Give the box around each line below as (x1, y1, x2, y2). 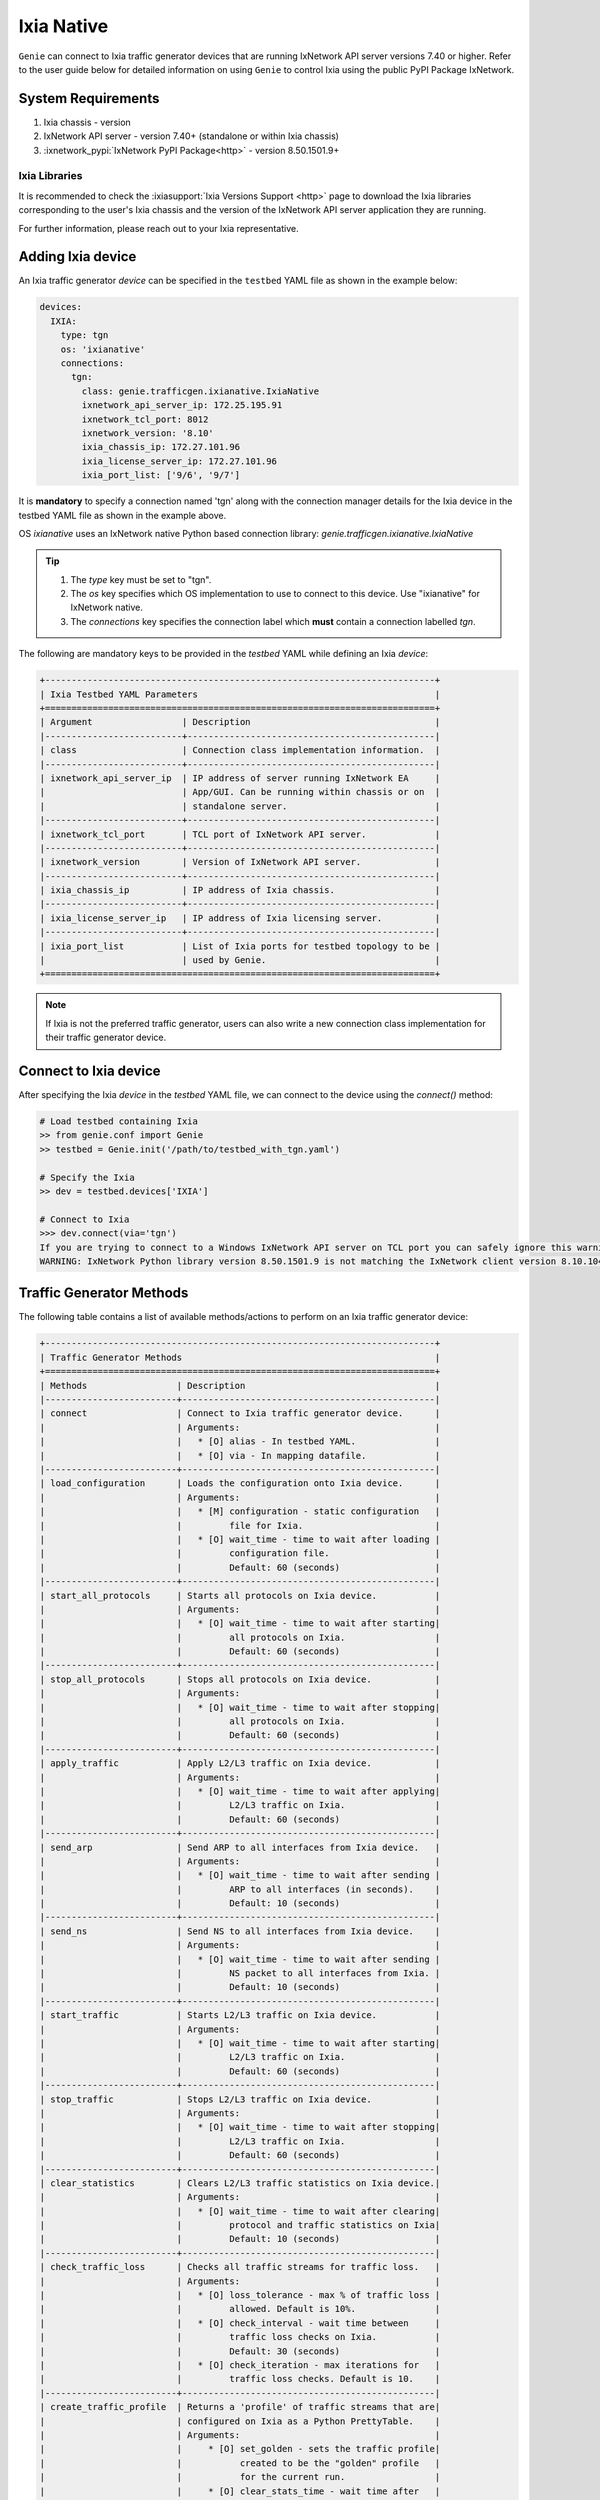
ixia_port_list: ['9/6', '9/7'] (81, 470, 240, 481)
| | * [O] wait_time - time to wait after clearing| (39, 2205, 441, 2217)
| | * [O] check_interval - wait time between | (39, 2317, 441, 2329)
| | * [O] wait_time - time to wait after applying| (39, 1785, 441, 1797)
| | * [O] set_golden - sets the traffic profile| (39, 2443, 441, 2455)
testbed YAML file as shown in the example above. (18, 509, 227, 521)
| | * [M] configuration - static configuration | (39, 1506, 441, 1517)
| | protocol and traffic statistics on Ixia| (39, 2220, 441, 2231)
